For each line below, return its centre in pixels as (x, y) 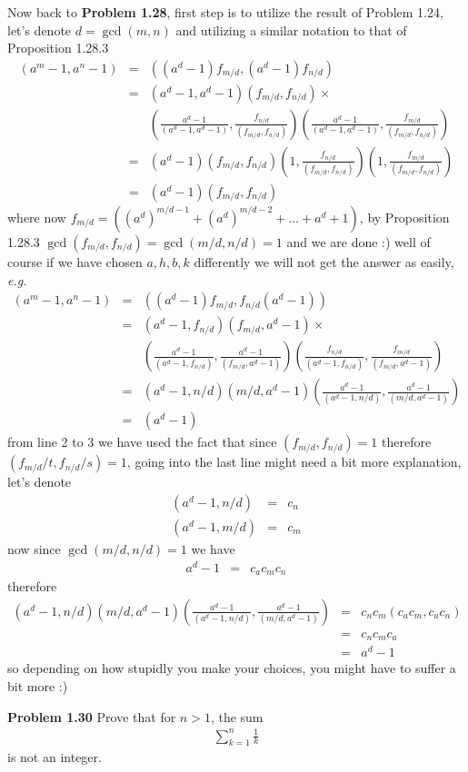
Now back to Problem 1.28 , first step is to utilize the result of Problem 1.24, (225, 12)
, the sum (237, 716)
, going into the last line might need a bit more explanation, (294, 462)
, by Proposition (404, 217)
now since (34, 548)
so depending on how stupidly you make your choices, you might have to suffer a (232, 668)
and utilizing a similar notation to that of (291, 30)
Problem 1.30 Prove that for (92, 716)
